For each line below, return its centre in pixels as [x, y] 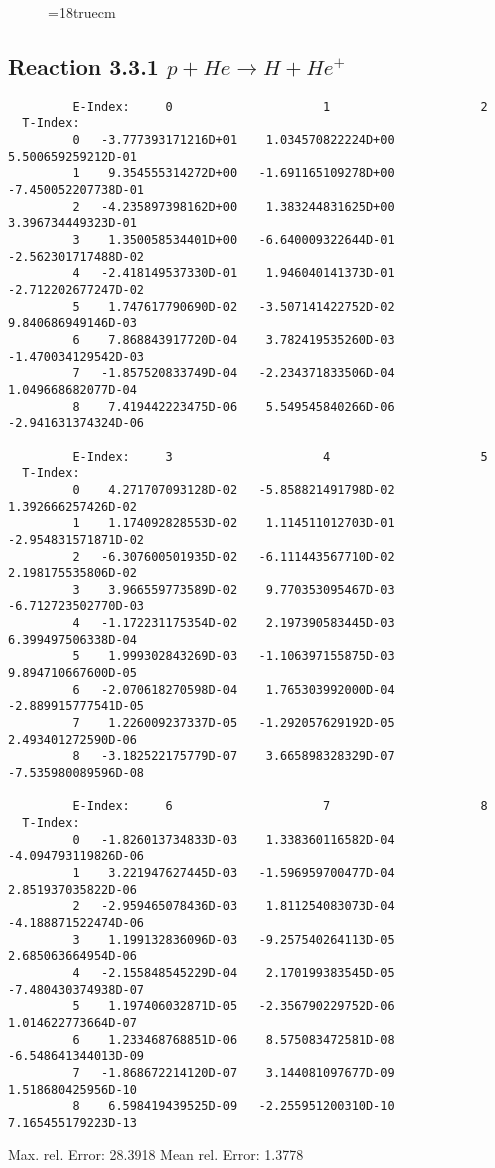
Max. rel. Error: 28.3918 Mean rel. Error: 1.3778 [156, 1154]
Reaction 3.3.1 [83, 65]
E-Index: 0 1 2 [280, 106]
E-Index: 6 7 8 [280, 806]
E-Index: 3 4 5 [280, 456]
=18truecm [82, 12]
